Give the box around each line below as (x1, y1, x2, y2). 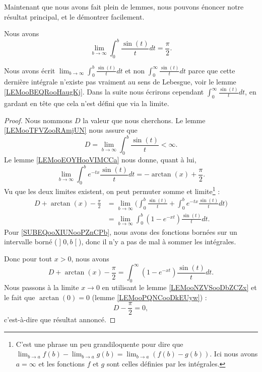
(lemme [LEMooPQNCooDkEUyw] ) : (92, 292, 207, 302)
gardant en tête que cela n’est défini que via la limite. (4, 98, 169, 109)
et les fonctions (38, 358, 85, 368)
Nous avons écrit (4, 65, 55, 75)
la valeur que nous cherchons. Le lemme (83, 115, 206, 125)
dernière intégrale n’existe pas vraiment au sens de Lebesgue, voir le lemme (4, 76, 236, 87)
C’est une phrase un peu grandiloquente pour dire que (16, 338, 183, 349)
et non (125, 65, 145, 75)
